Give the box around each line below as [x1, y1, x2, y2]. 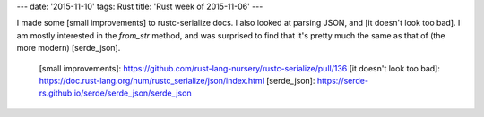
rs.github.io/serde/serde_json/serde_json [39, 88, 192, 98]
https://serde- [316, 75, 369, 86]
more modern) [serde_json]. [16, 43, 121, 54]
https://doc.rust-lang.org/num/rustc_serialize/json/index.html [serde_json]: [39, 75, 315, 86]
